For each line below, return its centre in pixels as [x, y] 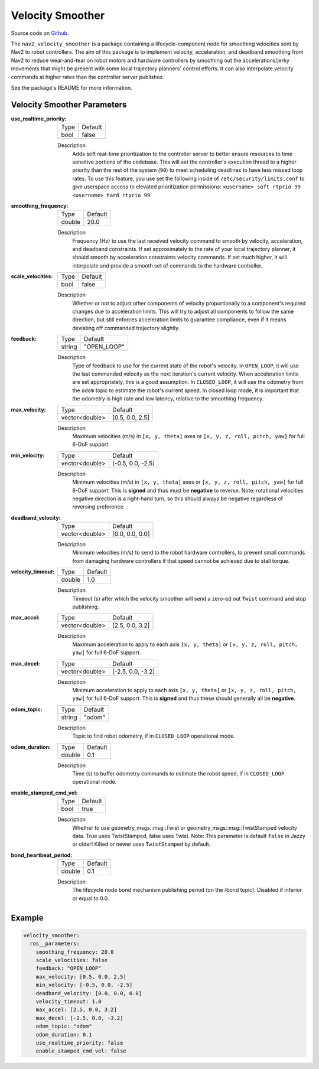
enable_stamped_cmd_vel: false [81, 1051]
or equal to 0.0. [91, 898]
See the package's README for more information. [71, 87]
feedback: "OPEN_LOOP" [69, 968]
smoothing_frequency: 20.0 [75, 952]
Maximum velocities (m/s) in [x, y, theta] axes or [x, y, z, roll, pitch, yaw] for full [189, 436]
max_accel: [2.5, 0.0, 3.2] [77, 1010]
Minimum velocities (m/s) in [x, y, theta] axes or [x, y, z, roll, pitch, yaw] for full [188, 482]
